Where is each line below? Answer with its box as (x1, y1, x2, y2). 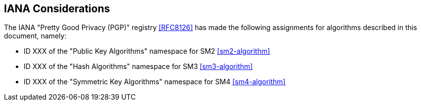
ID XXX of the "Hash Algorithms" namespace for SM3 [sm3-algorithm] (24, 62, 253, 71)
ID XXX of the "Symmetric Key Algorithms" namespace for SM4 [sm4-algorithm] (24, 77, 286, 86)
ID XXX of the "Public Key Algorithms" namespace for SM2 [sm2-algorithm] (24, 47, 270, 56)
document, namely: (4, 32, 67, 40)
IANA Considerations (4, 2, 110, 15)
